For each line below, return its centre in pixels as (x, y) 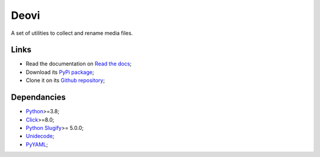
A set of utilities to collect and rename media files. (72, 33)
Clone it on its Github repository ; (65, 80)
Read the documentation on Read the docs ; (79, 64)
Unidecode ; (40, 136)
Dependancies (39, 97)
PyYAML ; (37, 144)
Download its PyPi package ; (60, 72)
